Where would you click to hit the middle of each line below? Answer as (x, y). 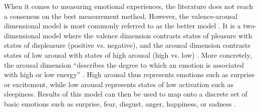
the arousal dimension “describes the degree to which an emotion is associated (124, 64)
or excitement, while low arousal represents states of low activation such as (119, 84)
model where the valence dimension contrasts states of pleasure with (148, 35)
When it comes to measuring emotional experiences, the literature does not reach (129, 6)
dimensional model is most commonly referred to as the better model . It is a (122, 26)
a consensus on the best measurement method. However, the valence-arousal (121, 16)
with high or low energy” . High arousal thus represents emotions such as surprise (129, 74)
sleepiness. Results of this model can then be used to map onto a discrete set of (126, 94)
